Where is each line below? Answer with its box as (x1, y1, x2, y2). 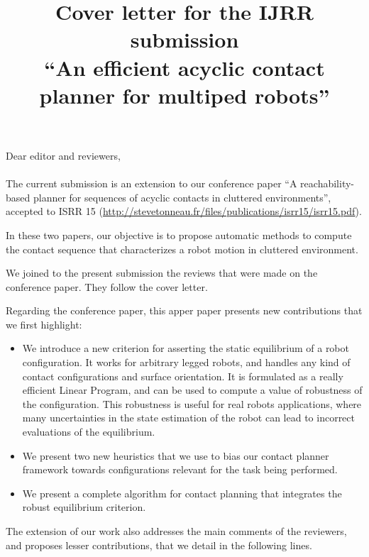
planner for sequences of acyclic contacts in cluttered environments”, (33, 189, 331, 204)
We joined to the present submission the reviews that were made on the (6, 265, 318, 280)
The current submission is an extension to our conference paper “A (6, 176, 297, 191)
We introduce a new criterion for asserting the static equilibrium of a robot (22, 341, 349, 355)
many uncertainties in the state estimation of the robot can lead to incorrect (22, 410, 355, 425)
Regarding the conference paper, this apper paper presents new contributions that (6, 303, 363, 318)
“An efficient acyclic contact (44, 53, 325, 82)
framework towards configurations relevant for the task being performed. (22, 462, 338, 477)
